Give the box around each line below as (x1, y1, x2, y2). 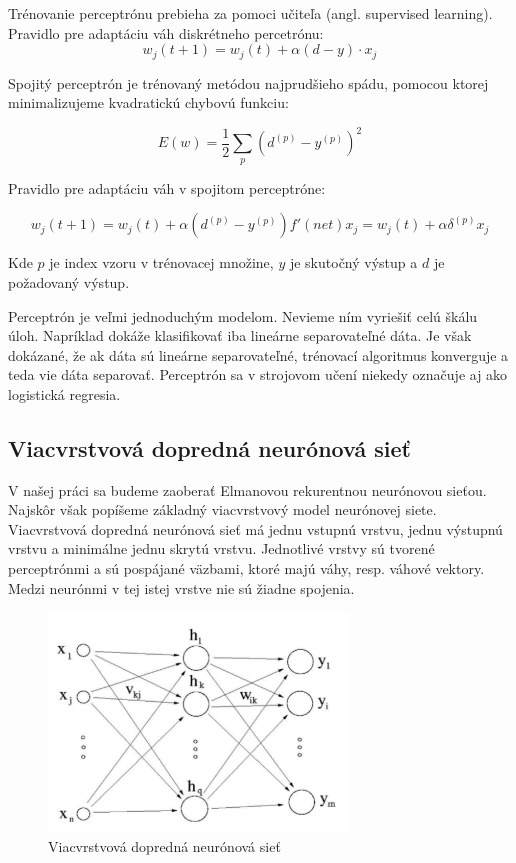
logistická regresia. (8, 383, 121, 404)
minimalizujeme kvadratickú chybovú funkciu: (8, 92, 289, 113)
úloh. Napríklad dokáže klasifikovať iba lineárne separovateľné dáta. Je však (8, 325, 472, 346)
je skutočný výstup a (289, 252, 418, 273)
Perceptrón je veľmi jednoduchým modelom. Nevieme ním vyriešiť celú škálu (8, 305, 478, 326)
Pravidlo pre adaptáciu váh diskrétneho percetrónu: (8, 22, 324, 43)
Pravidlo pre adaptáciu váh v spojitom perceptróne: (8, 177, 326, 198)
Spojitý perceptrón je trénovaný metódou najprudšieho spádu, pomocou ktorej (8, 72, 489, 93)
